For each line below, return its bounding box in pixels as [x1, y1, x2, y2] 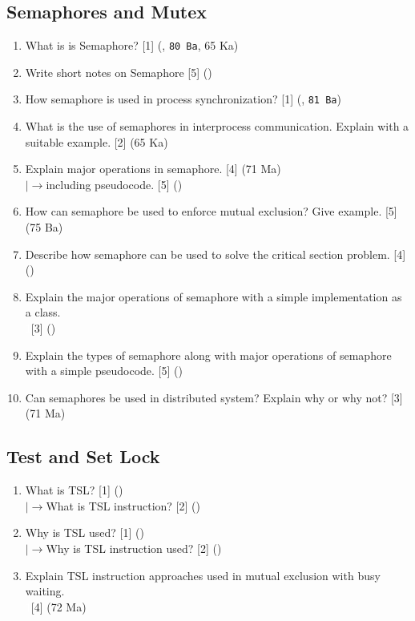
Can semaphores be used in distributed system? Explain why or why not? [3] [25, 389, 403, 405]
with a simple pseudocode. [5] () [25, 362, 183, 379]
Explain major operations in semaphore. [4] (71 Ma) [25, 160, 281, 177]
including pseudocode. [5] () [46, 175, 183, 192]
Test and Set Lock [6, 444, 160, 469]
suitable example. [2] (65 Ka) [25, 133, 168, 150]
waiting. [25, 583, 65, 599]
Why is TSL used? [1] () [25, 524, 144, 541]
